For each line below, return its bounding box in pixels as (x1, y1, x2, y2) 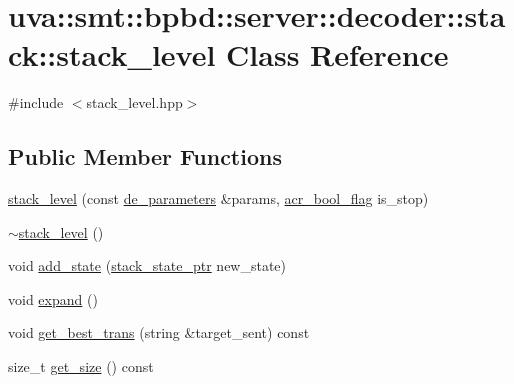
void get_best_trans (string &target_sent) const (8, 322, 310, 343)
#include (8, 92, 64, 113)
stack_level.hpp (86, 92, 183, 113)
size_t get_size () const (8, 356, 154, 377)
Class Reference (226, 34, 449, 75)
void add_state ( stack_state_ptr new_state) (8, 255, 287, 276)
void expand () (8, 288, 98, 309)
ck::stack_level (8, 34, 216, 75)
